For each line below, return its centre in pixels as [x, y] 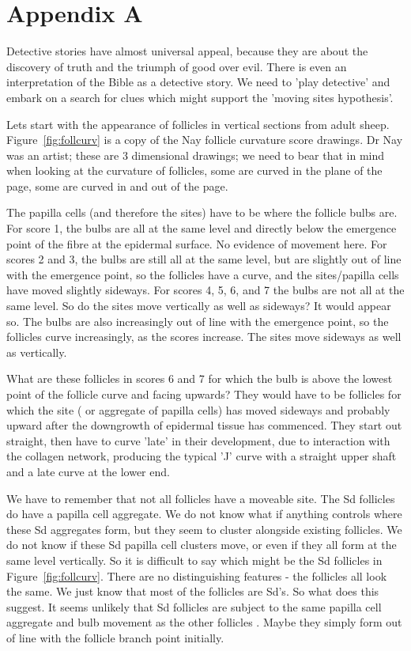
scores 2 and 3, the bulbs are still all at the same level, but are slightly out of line [204, 259]
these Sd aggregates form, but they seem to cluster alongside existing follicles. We [204, 529]
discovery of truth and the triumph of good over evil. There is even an [177, 66]
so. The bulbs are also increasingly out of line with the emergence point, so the [198, 321]
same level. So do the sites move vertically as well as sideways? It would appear [199, 306]
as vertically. [37, 352]
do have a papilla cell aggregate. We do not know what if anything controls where [204, 514]
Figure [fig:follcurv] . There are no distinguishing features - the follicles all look [197, 575]
